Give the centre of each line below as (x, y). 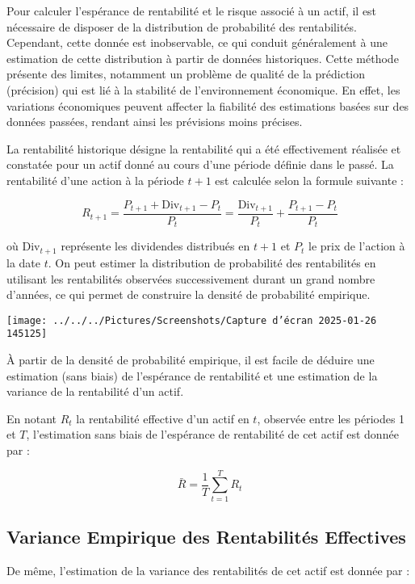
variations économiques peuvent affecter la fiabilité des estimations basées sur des (208, 105)
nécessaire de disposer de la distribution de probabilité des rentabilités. (182, 26)
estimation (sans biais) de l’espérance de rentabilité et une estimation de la (192, 375)
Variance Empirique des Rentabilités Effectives (206, 537)
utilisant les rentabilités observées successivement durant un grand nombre (191, 278)
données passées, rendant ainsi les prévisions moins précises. (155, 122)
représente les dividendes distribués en (155, 246)
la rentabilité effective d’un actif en (163, 418)
